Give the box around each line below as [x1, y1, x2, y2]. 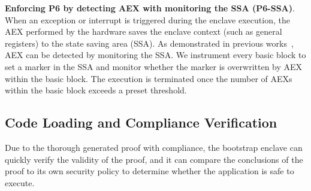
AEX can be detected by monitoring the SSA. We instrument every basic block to [5, 48, 306, 61]
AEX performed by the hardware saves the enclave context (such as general [5, 25, 282, 38]
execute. [5, 176, 35, 189]
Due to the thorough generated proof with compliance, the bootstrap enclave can [5, 141, 303, 153]
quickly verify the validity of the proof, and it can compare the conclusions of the [5, 153, 303, 165]
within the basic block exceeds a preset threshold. [5, 84, 187, 96]
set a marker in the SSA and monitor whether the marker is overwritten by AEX [5, 60, 303, 72]
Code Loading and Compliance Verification [5, 113, 277, 132]
